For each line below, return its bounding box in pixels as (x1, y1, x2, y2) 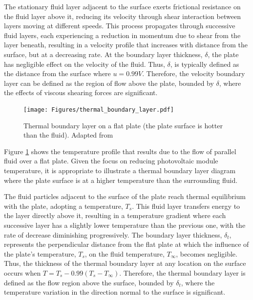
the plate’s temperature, (4, 248, 76, 259)
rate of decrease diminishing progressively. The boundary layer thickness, (4, 229, 222, 240)
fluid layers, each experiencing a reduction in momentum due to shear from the (4, 30, 241, 40)
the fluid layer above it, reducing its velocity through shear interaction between (4, 11, 241, 21)
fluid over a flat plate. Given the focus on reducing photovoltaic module (4, 156, 218, 166)
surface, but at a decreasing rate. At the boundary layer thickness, (4, 49, 203, 59)
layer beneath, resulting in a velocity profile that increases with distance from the (4, 40, 248, 50)
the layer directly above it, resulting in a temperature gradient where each (4, 210, 226, 220)
